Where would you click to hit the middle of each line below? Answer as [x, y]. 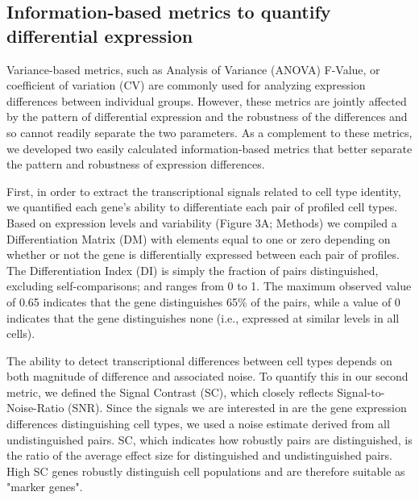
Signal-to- [361, 392]
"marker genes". [45, 487]
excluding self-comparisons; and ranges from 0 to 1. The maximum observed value [209, 286]
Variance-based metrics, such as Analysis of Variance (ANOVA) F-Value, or [193, 69]
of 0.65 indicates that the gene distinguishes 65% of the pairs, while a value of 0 [203, 301]
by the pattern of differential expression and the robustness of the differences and [207, 117]
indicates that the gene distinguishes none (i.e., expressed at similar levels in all [203, 317]
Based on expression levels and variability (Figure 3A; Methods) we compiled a [202, 222]
